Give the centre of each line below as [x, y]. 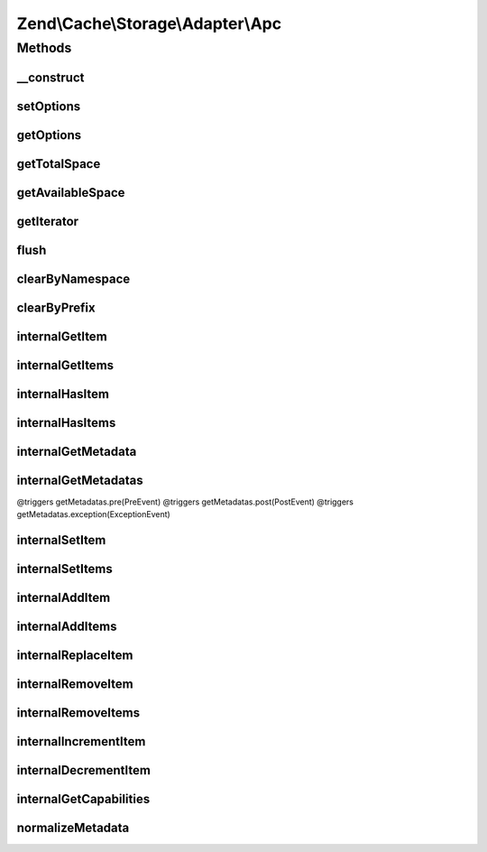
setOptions [49, 106]
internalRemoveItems [78, 713]
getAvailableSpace [71, 193]
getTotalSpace [59, 164]
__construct [51, 77]
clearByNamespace [74, 278]
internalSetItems [64, 569]
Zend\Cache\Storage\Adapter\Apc [149, 23]
